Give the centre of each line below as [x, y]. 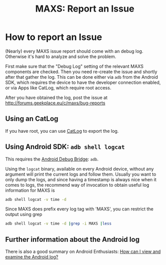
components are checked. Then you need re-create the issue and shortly [81, 72]
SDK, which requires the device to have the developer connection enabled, [83, 82]
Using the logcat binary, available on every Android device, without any [79, 169]
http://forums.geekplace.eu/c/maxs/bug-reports [55, 103]
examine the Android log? [32, 257]
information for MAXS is [30, 190]
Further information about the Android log [72, 240]
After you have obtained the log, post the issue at [56, 97]
